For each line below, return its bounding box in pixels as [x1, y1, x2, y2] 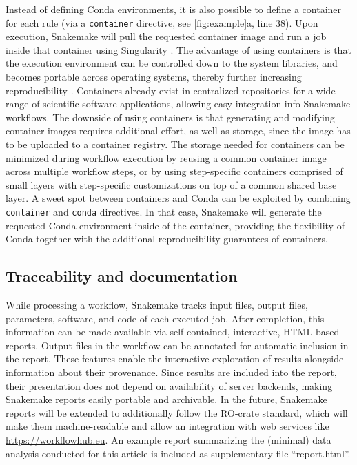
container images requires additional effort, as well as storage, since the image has [6, 123, 351, 138]
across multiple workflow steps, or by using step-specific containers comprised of [6, 164, 343, 178]
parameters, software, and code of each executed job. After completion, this [6, 311, 325, 325]
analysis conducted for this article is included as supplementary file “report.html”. [6, 446, 351, 460]
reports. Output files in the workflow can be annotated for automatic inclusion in [6, 338, 349, 352]
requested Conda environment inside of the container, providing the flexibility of [6, 218, 345, 232]
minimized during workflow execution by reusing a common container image [6, 150, 327, 165]
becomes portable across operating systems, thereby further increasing [6, 70, 302, 84]
